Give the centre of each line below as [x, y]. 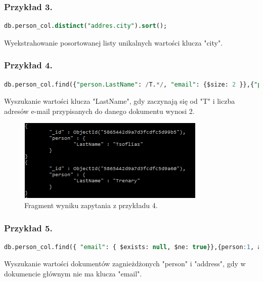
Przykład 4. [28, 65]
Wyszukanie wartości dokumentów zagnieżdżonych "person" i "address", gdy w [125, 264]
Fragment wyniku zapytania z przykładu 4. [91, 205]
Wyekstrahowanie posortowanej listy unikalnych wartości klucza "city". [114, 42]
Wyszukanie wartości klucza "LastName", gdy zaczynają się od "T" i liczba [120, 101]
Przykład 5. [28, 228]
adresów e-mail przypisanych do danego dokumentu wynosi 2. [99, 111]
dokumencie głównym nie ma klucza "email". [73, 273]
